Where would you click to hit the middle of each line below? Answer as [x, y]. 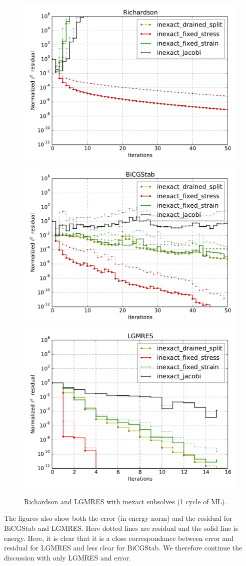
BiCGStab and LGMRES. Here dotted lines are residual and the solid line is [121, 528]
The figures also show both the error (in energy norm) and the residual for [118, 518]
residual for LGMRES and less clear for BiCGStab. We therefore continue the [123, 548]
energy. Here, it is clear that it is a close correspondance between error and [119, 538]
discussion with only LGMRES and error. [67, 557]
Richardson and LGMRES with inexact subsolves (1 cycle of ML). [125, 501]
